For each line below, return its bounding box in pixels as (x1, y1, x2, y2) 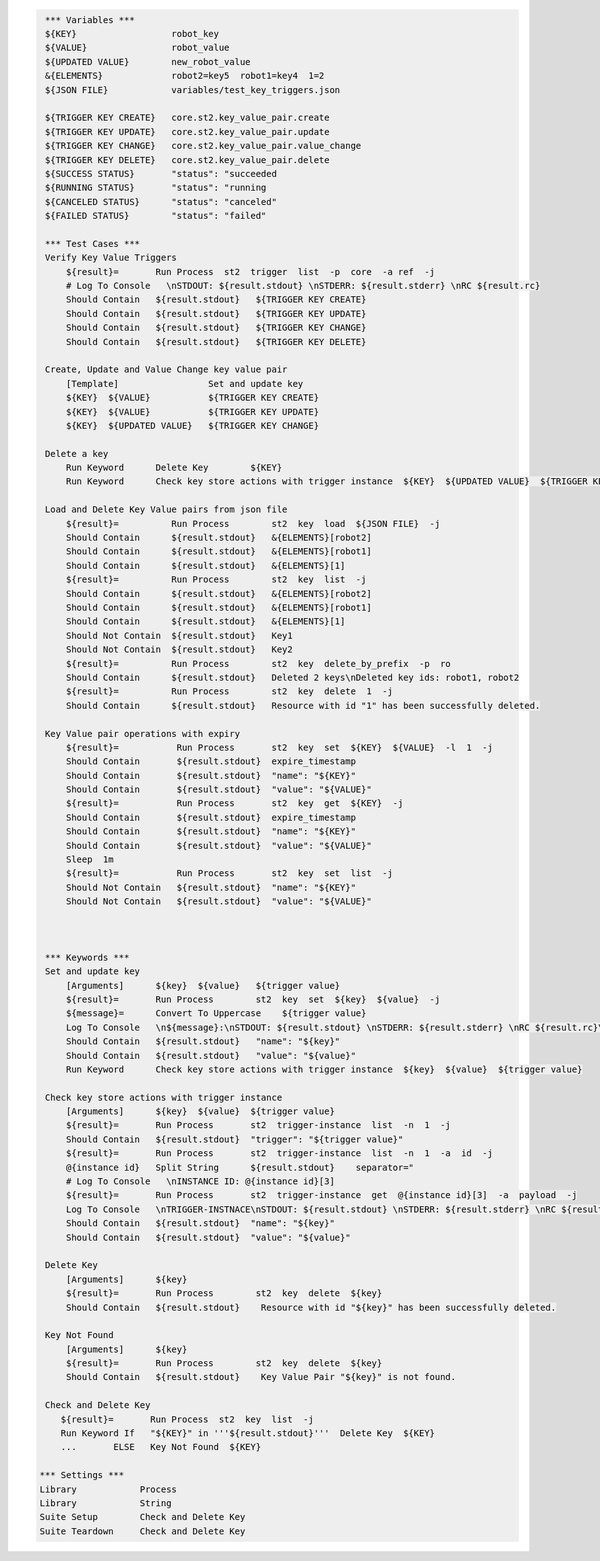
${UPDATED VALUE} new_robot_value (45, 56, 251, 67)
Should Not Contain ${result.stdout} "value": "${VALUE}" (65, 896, 372, 907)
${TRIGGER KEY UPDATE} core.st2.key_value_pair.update (45, 126, 330, 137)
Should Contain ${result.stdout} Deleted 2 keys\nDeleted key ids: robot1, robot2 (65, 671, 520, 683)
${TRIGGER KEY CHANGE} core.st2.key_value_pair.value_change (45, 140, 362, 152)
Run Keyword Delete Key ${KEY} (65, 462, 283, 474)
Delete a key (45, 448, 109, 459)
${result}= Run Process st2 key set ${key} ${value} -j (65, 993, 441, 1005)
